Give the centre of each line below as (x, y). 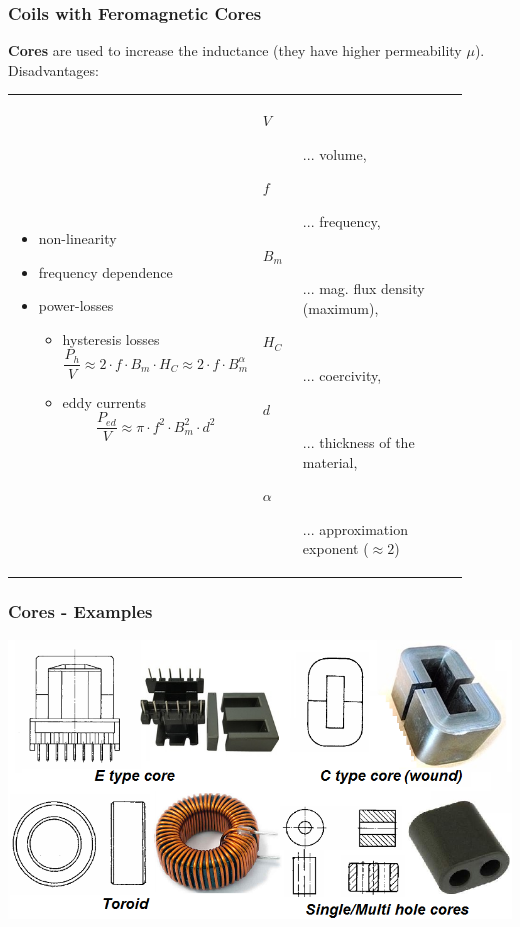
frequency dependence (105, 271)
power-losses (76, 305)
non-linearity (77, 238)
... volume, (334, 153)
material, (330, 461)
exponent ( (335, 548)
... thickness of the (358, 442)
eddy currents (104, 401)
